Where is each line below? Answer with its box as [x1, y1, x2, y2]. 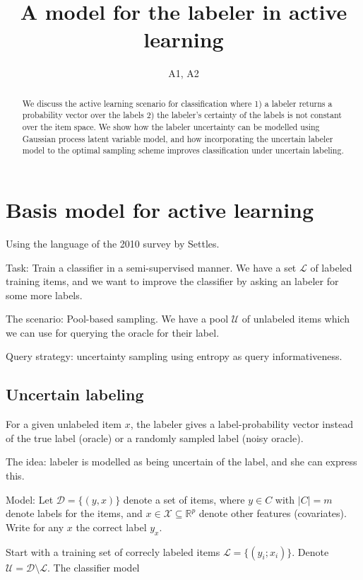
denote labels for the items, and [6, 506, 143, 521]
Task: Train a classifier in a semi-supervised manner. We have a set [6, 260, 297, 274]
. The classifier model [47, 559, 140, 574]
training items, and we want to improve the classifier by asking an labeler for [6, 274, 339, 289]
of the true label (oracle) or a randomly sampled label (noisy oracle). [6, 430, 304, 445]
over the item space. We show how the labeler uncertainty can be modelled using [22, 121, 320, 133]
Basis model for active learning [6, 195, 314, 224]
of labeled [310, 260, 352, 274]
